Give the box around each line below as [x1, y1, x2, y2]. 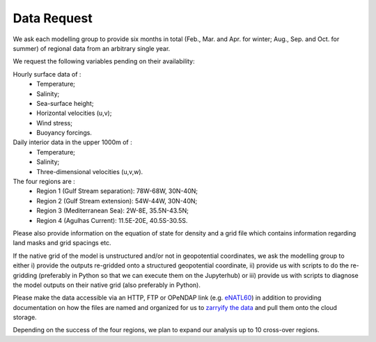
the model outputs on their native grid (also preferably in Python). [13, 281, 201, 289]
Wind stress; [36, 118, 73, 127]
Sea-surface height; [36, 99, 94, 107]
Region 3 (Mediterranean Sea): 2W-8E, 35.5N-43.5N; [36, 206, 189, 215]
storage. [13, 313, 38, 322]
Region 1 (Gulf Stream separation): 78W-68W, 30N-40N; [36, 187, 198, 195]
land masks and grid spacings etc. [13, 239, 111, 247]
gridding [13, 271, 38, 279]
